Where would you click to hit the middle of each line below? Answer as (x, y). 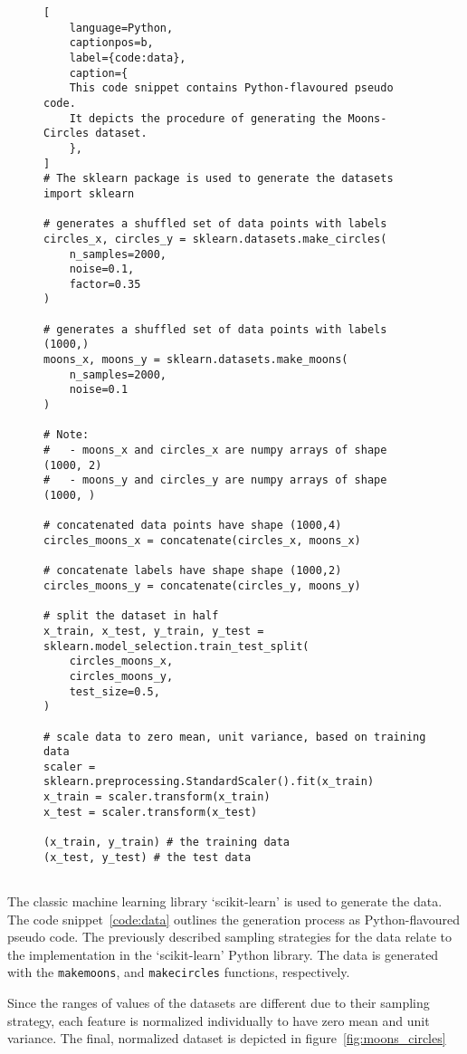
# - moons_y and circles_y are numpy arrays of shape (215, 480)
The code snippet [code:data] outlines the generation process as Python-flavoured (234, 919)
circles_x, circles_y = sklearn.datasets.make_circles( (215, 239)
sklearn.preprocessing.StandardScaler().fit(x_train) (209, 782)
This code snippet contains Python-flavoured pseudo (231, 88)
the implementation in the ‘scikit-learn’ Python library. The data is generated (223, 954)
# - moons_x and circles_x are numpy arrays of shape (215, 450)
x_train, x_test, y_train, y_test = (154, 631)
